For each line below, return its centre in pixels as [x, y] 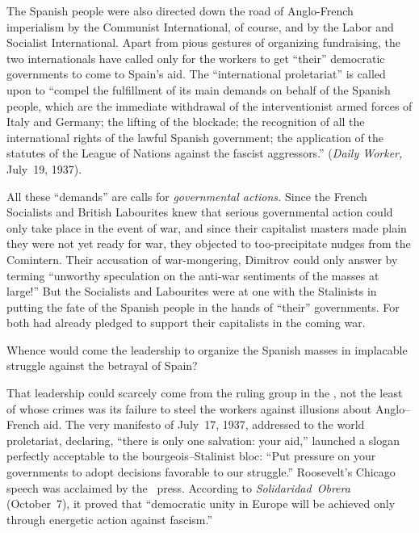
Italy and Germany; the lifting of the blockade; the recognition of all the [186, 122]
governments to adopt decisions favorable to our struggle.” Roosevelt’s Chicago [201, 472]
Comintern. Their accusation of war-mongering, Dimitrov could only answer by [202, 259]
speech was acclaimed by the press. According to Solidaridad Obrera [178, 487]
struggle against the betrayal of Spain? [102, 365]
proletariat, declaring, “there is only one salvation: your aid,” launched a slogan [203, 440]
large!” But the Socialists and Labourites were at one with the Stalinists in [192, 291]
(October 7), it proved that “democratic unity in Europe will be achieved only [201, 504]
